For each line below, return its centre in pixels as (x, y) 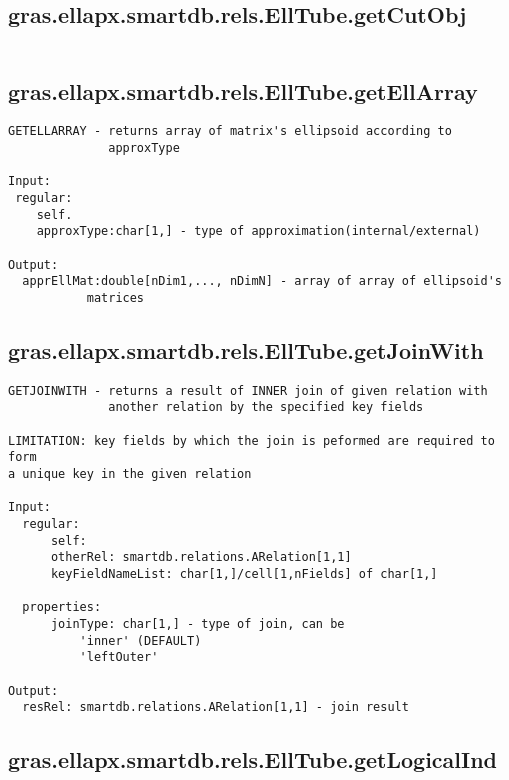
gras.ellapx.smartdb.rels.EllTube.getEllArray (243, 90)
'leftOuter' (119, 657)
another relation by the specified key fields (266, 407)
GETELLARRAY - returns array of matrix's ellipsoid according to (230, 131)
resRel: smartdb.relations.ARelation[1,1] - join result (215, 707)
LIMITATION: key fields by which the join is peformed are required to (251, 440)
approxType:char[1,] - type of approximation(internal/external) (258, 231)
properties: (62, 607)
